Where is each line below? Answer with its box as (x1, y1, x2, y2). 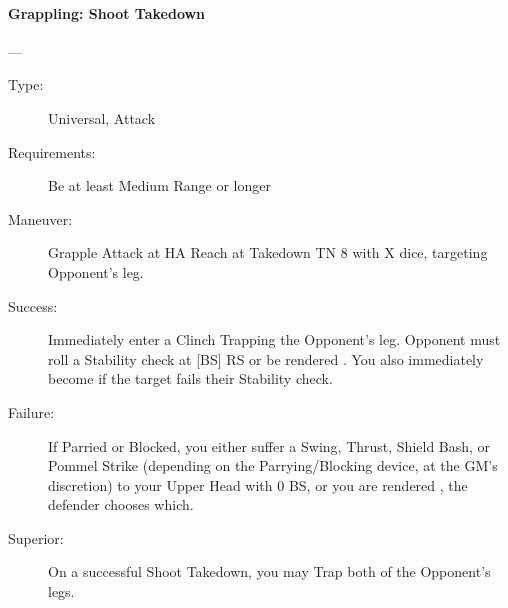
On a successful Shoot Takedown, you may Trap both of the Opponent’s (48, 561, 491, 582)
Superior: (8, 527, 64, 548)
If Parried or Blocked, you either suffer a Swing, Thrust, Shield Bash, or (48, 435, 491, 456)
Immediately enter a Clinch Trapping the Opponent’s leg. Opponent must (48, 329, 501, 350)
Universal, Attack (48, 107, 156, 128)
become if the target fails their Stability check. (48, 368, 333, 389)
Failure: (8, 401, 55, 422)
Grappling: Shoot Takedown (8, 2, 206, 23)
